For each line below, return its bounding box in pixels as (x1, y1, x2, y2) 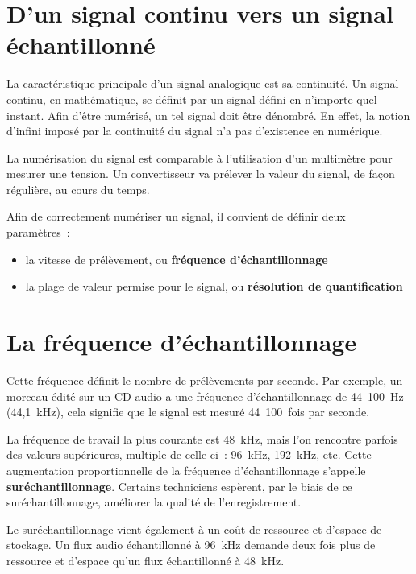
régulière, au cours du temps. (6, 180, 150, 197)
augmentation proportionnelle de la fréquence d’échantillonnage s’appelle (6, 461, 366, 478)
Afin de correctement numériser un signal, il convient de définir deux (6, 208, 346, 225)
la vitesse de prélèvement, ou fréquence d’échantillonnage (25, 250, 328, 267)
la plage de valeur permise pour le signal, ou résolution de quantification (25, 278, 403, 295)
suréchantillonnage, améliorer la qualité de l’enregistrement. (6, 493, 302, 510)
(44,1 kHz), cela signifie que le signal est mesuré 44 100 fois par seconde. (6, 403, 370, 420)
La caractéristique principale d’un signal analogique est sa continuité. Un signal (6, 75, 399, 92)
